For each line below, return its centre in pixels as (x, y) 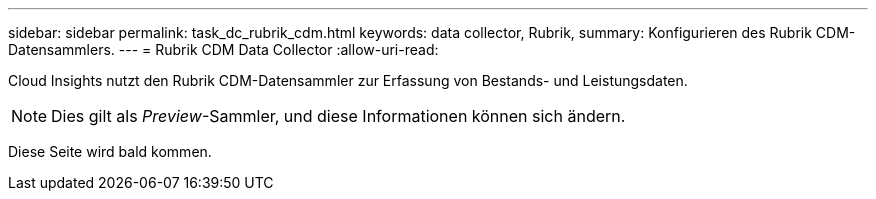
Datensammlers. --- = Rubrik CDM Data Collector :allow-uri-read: (223, 49)
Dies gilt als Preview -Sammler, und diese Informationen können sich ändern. (338, 116)
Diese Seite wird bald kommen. (110, 151)
